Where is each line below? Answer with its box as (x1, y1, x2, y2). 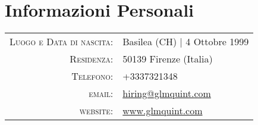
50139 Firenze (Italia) (122, 52, 213, 66)
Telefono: (71, 69, 114, 83)
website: (79, 104, 114, 118)
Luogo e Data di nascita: (10, 35, 114, 49)
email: (89, 86, 114, 101)
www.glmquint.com (122, 104, 203, 118)
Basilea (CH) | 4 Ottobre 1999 (122, 35, 249, 49)
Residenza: (70, 52, 114, 66)
